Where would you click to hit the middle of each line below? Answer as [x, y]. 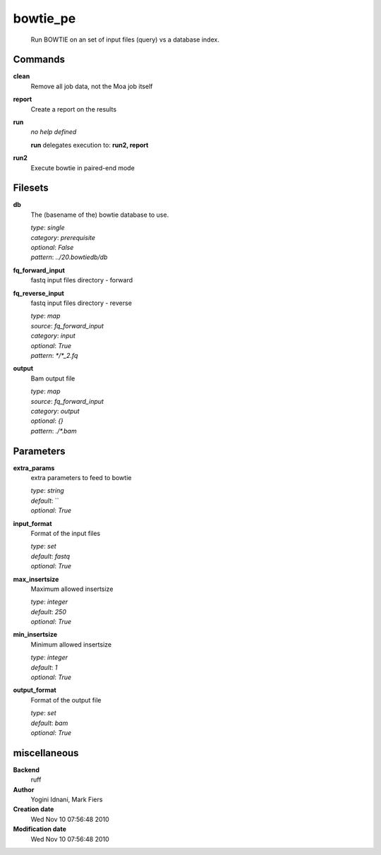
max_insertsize [36, 579]
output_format [35, 690]
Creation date [34, 809]
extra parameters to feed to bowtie [81, 477]
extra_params [34, 468]
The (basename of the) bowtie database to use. [100, 215]
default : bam [49, 723]
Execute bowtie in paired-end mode [83, 168]
